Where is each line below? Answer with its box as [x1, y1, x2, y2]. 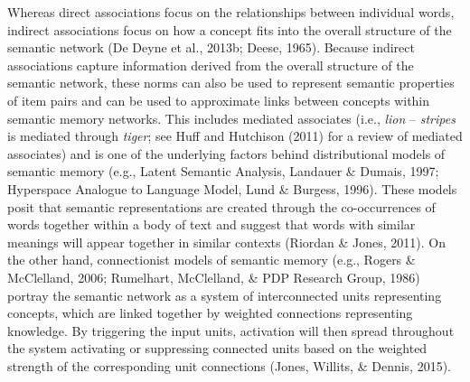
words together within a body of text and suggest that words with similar [7, 215, 416, 234]
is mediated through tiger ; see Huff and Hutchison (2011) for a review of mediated [7, 126, 463, 145]
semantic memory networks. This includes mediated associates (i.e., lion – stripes [7, 108, 456, 127]
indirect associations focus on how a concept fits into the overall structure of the [7, 20, 452, 39]
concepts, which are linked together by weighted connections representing [7, 303, 413, 322]
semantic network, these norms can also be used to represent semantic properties [7, 73, 455, 92]
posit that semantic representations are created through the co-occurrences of [7, 197, 436, 216]
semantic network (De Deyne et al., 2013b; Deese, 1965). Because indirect [7, 38, 415, 57]
